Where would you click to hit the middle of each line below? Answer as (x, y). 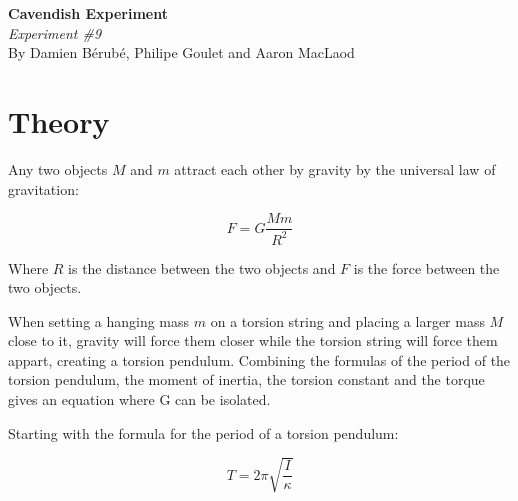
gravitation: (43, 188)
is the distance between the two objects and (202, 267)
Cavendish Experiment (88, 13)
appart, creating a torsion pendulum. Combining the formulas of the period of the (259, 359)
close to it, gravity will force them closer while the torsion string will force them (253, 340)
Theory (59, 120)
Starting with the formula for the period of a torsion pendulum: (203, 432)
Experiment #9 (55, 32)
